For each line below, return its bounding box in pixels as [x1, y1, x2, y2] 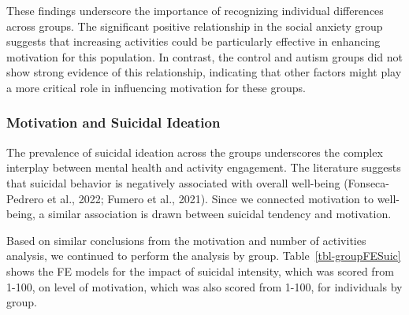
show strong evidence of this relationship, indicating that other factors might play [6, 64, 402, 80]
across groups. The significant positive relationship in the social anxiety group [6, 17, 383, 34]
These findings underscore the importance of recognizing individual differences [6, 2, 384, 18]
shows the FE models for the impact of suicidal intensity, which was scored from [6, 262, 394, 279]
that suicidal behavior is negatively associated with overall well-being [6, 174, 340, 191]
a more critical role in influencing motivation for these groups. [6, 79, 306, 95]
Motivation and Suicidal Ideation [6, 113, 221, 132]
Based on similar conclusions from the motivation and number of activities [6, 232, 366, 248]
